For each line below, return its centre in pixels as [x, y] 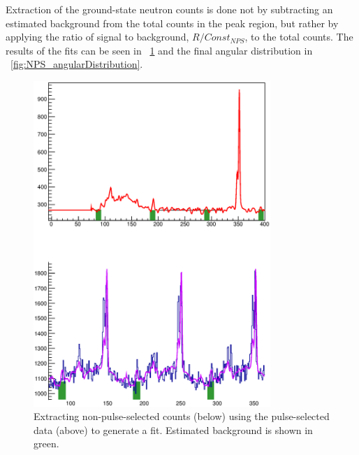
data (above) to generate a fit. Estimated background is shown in [173, 429]
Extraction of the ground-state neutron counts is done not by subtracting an [169, 9]
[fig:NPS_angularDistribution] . [77, 64]
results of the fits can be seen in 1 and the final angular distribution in [159, 50]
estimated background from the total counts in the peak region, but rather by [172, 23]
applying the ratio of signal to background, [97, 37]
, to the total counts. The [299, 37]
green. [46, 443]
